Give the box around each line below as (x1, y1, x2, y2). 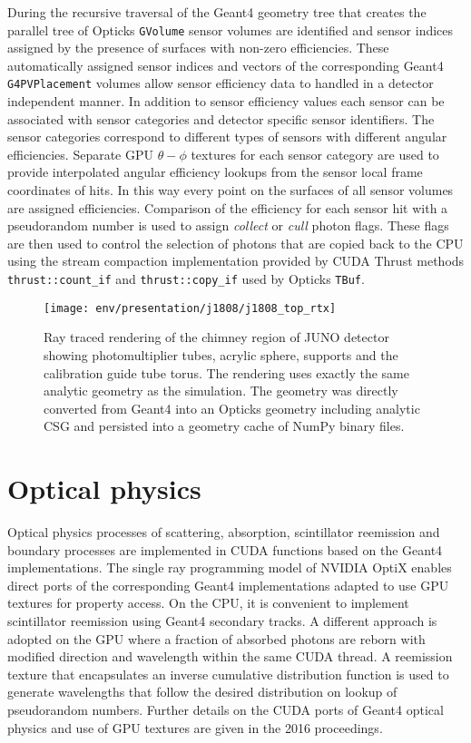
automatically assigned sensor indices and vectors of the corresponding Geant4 (7, 55, 444, 74)
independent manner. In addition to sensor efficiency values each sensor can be (7, 92, 445, 111)
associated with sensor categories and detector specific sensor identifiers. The (7, 109, 435, 128)
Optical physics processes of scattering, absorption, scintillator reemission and (7, 523, 440, 542)
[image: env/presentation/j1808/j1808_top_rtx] (44, 301, 337, 315)
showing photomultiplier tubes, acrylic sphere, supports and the (44, 345, 398, 364)
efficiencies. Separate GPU (7, 144, 153, 163)
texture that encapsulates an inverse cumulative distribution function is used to (7, 664, 449, 683)
